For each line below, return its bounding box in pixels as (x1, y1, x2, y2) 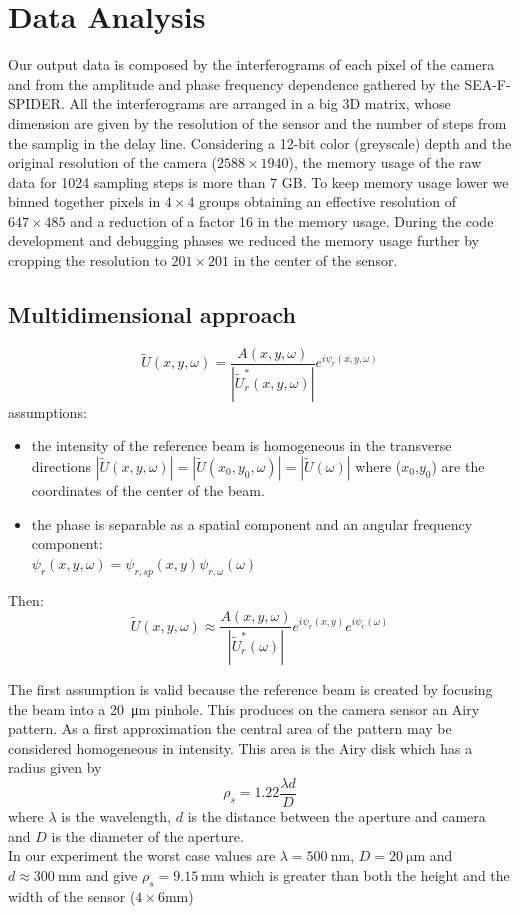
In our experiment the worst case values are (8, 845, 276, 866)
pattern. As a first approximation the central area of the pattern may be (8, 718, 452, 739)
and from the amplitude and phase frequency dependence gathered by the (8, 73, 460, 94)
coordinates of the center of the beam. (31, 479, 265, 500)
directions (31, 455, 92, 476)
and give (85, 864, 138, 885)
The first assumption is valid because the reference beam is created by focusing (8, 679, 493, 700)
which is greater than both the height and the (229, 864, 510, 885)
